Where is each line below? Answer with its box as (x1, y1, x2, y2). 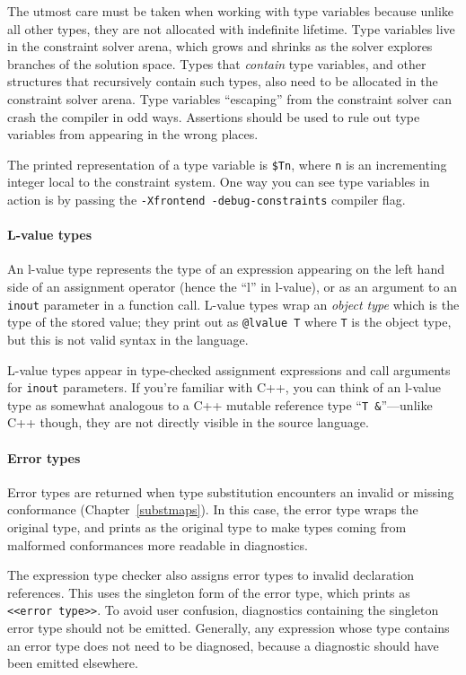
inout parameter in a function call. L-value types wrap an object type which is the (7, 294, 460, 313)
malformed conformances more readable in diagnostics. (7, 535, 308, 554)
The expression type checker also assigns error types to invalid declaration (7, 565, 415, 584)
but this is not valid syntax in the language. (7, 329, 249, 348)
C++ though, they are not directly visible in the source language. (7, 413, 369, 432)
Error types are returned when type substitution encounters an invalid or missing (7, 482, 454, 501)
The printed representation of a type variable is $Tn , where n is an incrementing (7, 154, 447, 173)
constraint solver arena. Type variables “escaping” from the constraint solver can (7, 89, 452, 108)
